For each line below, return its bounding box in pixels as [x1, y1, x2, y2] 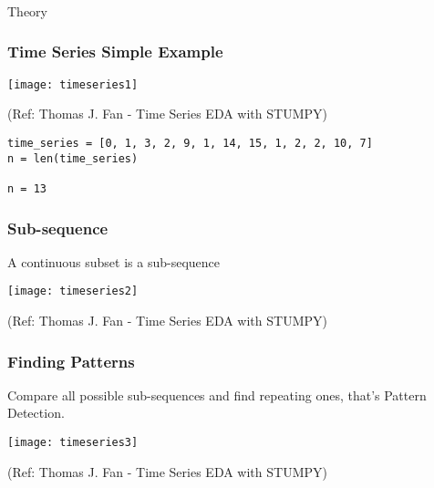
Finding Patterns [7, 349, 135, 372]
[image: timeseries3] [7, 436, 139, 450]
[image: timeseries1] [7, 78, 139, 91]
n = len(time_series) [7, 151, 139, 165]
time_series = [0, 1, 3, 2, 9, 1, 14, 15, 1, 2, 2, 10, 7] [7, 136, 373, 150]
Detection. [7, 403, 65, 422]
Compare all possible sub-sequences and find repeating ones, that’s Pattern [7, 385, 427, 404]
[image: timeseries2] [7, 285, 139, 298]
